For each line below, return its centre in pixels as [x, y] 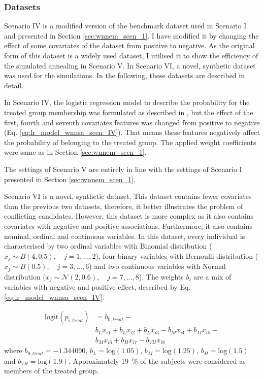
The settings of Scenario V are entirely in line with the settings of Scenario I [123, 169]
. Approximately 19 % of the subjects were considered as [157, 360]
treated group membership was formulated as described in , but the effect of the [129, 112]
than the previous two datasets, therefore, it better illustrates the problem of [124, 206]
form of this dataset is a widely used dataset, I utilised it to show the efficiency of [131, 55]
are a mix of [212, 276]
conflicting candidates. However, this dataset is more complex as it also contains [129, 216]
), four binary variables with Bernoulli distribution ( [177, 255]
